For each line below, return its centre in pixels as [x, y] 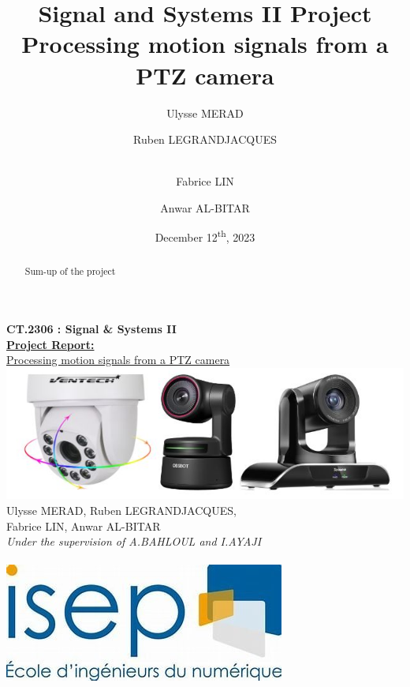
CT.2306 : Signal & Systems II [91, 329]
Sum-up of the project [70, 270]
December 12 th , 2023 [205, 236]
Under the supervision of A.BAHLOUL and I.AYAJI [134, 541]
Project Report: [50, 344]
